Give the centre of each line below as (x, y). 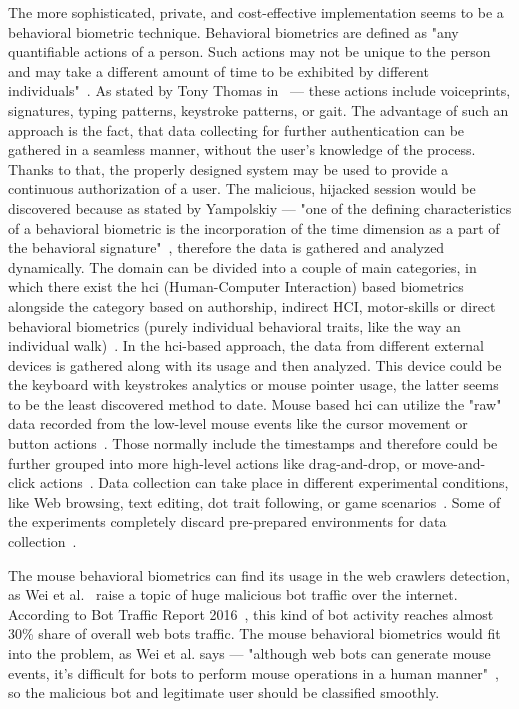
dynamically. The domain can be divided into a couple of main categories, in (242, 266)
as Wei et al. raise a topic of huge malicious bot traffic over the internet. (233, 594)
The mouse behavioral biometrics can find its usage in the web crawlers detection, (259, 574)
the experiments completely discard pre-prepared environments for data (227, 521)
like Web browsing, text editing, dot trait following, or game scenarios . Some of (254, 501)
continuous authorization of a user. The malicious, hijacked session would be (242, 188)
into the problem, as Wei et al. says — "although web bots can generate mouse (249, 653)
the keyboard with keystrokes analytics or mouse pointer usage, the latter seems (253, 384)
